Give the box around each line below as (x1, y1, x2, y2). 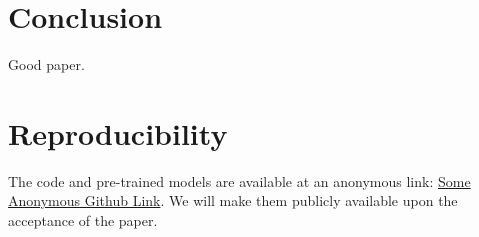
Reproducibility (8, 112, 228, 153)
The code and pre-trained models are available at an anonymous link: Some (8, 170, 471, 191)
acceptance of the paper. (8, 210, 158, 231)
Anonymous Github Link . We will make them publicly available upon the (8, 190, 458, 211)
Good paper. (8, 54, 85, 75)
